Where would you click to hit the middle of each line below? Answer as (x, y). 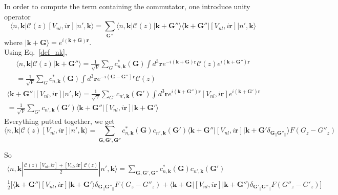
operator (17, 16)
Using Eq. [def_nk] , (36, 52)
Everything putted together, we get (59, 121)
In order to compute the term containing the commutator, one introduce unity (127, 6)
